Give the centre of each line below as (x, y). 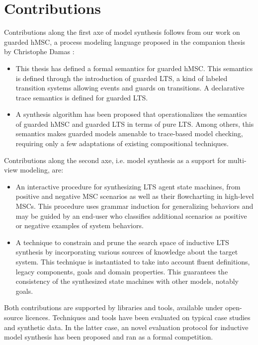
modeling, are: (42, 170)
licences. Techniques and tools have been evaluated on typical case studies (138, 317)
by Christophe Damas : (39, 51)
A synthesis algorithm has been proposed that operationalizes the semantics (131, 114)
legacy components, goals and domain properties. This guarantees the (122, 271)
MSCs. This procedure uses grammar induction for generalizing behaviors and (134, 206)
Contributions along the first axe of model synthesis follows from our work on (122, 32)
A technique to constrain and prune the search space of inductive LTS (122, 242)
